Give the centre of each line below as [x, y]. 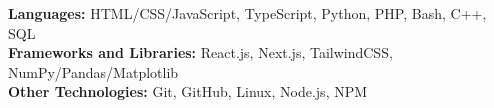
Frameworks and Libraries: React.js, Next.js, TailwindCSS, [200, 52]
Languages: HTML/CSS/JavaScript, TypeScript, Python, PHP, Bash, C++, [247, 13]
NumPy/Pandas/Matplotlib [93, 71]
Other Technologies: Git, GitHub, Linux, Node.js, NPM [188, 91]
